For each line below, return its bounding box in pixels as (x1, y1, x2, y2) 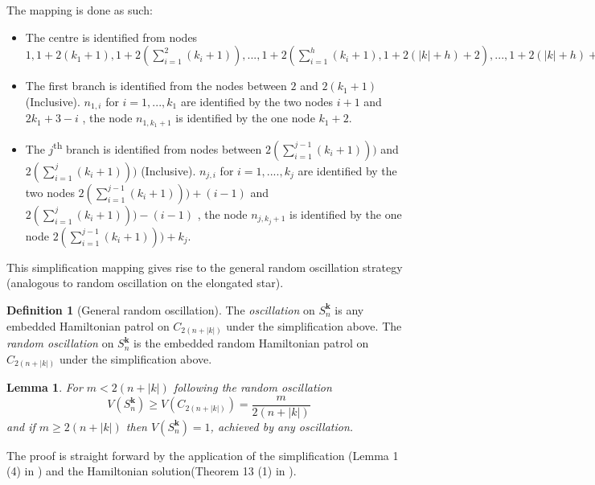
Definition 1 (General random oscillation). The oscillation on (6, 301, 315, 318)
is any (334, 301, 364, 318)
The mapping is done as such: (6, 2, 153, 18)
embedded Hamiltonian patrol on (6, 317, 170, 334)
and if (6, 417, 35, 434)
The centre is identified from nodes (25, 28, 198, 45)
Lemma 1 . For (6, 379, 83, 396)
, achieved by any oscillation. (210, 417, 354, 434)
